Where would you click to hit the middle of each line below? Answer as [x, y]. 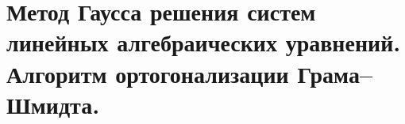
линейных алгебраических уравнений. [204, 42]
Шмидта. [53, 104]
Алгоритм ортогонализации [148, 73]
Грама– [335, 73]
